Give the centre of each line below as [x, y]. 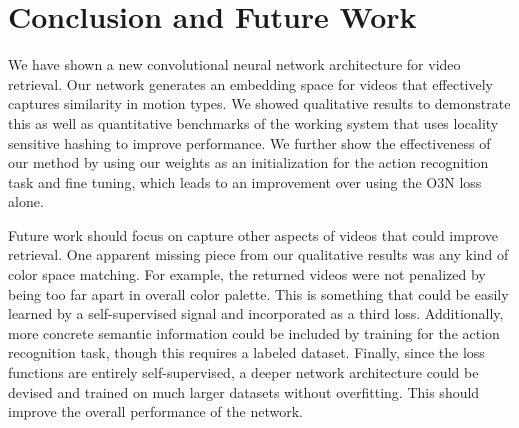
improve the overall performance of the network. [155, 411]
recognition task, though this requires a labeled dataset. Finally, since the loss [246, 352]
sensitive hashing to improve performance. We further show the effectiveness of [249, 142]
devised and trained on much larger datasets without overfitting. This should [244, 391]
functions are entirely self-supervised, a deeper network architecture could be [243, 372]
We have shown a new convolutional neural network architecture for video [234, 64]
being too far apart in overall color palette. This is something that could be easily [258, 293]
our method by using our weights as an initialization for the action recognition [248, 162]
